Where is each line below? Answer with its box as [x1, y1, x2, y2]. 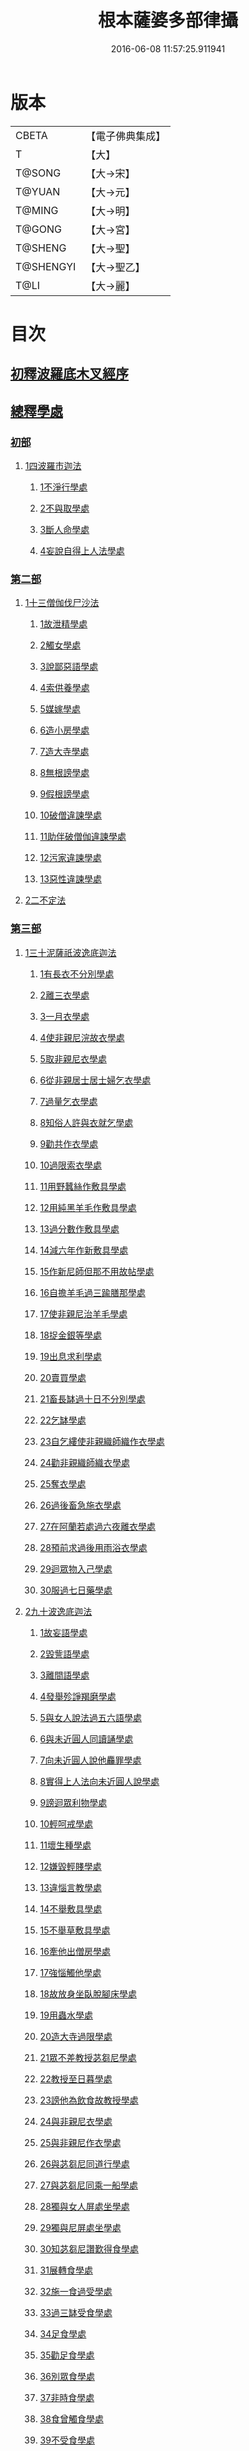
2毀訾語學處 [39, 1647, 90, 1660]
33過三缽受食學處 [39, 2306, 113, 2318]
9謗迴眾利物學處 [39, 1796, 108, 1808]
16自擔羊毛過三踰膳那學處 [39, 1286, 146, 1298]
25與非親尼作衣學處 [39, 2136, 122, 2148]
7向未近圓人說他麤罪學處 [39, 1754, 142, 1766]
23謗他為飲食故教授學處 [39, 2094, 139, 2106]
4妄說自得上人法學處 [39, 544, 125, 556]
